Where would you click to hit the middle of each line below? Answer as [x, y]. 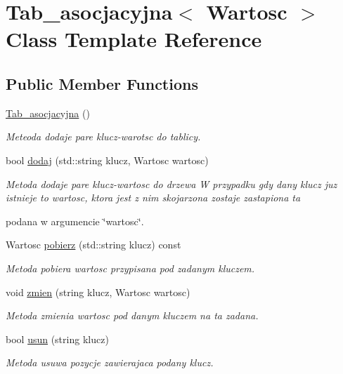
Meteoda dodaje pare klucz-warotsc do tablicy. [103, 136]
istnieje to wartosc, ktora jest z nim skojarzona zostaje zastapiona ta [153, 198]
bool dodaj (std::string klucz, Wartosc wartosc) [107, 160]
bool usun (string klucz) [57, 339]
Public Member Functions [102, 83]
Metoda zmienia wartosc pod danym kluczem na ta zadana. [132, 315]
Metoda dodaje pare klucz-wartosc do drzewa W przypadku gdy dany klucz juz [171, 183]
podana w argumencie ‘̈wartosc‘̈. [75, 221]
